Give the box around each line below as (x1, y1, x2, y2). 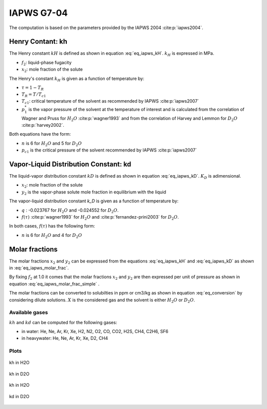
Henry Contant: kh (9, 37, 68, 46)
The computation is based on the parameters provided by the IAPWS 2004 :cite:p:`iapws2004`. (9, 25, 204, 31)
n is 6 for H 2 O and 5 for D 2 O (21, 140, 82, 148)
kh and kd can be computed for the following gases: (9, 319, 117, 325)
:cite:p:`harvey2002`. (21, 122, 64, 128)
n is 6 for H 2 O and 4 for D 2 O (21, 232, 83, 239)
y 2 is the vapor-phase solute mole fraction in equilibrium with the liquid (21, 189, 167, 196)
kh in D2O (9, 371, 30, 377)
